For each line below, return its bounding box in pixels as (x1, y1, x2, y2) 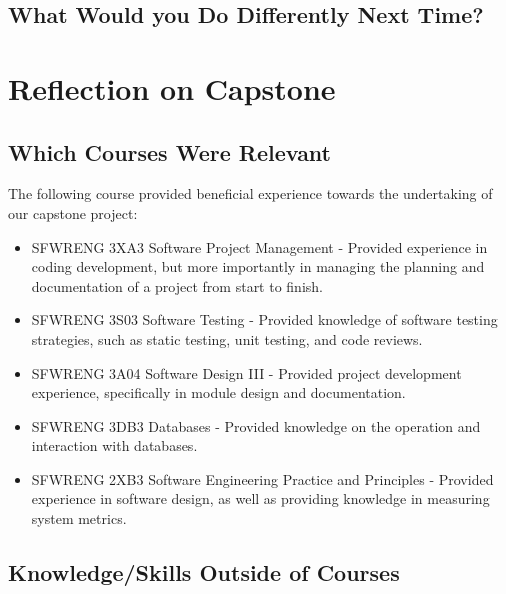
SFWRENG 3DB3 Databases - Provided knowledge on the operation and (31, 415, 481, 436)
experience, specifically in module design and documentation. (31, 382, 406, 403)
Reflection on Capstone (8, 67, 336, 108)
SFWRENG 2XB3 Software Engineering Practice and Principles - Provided (31, 468, 494, 489)
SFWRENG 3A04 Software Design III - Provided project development (31, 362, 462, 383)
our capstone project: (8, 202, 138, 223)
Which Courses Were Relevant (8, 136, 331, 167)
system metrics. (31, 508, 127, 529)
